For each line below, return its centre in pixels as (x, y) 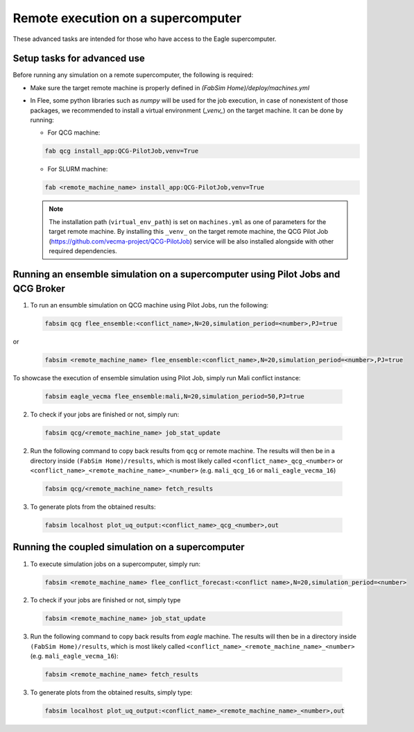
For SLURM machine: (78, 169)
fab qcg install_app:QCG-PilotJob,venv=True (122, 151)
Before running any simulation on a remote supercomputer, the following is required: (133, 75)
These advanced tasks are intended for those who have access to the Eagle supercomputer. (145, 39)
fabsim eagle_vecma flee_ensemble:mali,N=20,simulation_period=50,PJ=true (175, 397)
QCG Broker (39, 289)
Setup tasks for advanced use (79, 59)
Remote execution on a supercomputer (127, 18)
